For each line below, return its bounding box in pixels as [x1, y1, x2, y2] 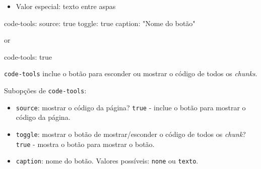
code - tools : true [4, 51, 52, 62]
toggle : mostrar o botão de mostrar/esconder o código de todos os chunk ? [16, 128, 246, 139]
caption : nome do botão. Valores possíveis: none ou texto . [16, 155, 199, 166]
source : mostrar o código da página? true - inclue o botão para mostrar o [16, 102, 246, 112]
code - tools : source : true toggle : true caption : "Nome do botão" [4, 18, 195, 28]
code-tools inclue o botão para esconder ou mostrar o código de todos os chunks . [4, 68, 257, 79]
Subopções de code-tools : [4, 85, 87, 96]
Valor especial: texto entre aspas [16, 1, 116, 11]
